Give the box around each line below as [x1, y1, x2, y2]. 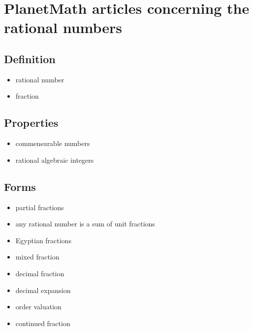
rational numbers [4, 17, 123, 37]
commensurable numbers [15, 138, 90, 148]
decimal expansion [15, 285, 71, 295]
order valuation [15, 301, 62, 312]
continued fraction [15, 318, 70, 328]
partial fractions [15, 202, 64, 212]
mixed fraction [15, 252, 60, 262]
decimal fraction [15, 268, 64, 278]
